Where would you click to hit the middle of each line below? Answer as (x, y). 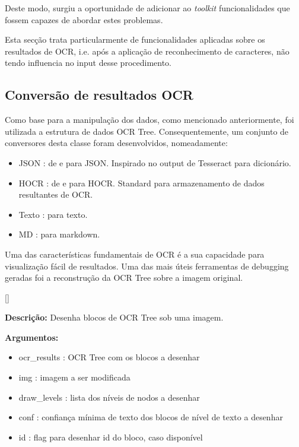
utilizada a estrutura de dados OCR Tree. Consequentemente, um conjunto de (147, 131)
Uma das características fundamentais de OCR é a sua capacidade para (135, 254)
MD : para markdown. (59, 234)
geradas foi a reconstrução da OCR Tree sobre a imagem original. (124, 278)
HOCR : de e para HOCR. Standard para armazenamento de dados (141, 183)
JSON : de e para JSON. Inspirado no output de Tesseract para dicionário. (155, 162)
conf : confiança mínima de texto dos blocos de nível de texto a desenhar (151, 417)
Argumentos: (32, 337)
